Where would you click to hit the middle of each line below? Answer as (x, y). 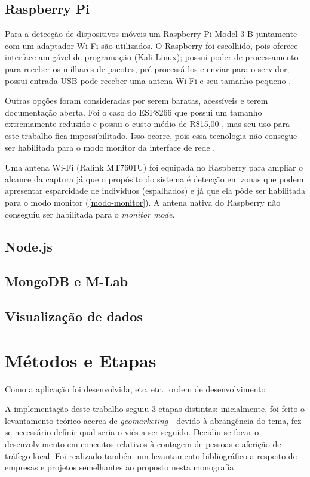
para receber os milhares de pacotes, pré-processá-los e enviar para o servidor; (147, 68)
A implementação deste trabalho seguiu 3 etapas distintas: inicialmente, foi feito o (155, 409)
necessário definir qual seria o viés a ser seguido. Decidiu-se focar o (137, 432)
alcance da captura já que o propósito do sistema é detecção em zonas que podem (154, 179)
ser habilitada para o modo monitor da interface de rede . (110, 147)
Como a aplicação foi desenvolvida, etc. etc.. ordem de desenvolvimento (135, 388)
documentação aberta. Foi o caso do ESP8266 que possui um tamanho (133, 112)
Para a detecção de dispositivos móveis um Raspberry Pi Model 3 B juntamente (151, 34)
